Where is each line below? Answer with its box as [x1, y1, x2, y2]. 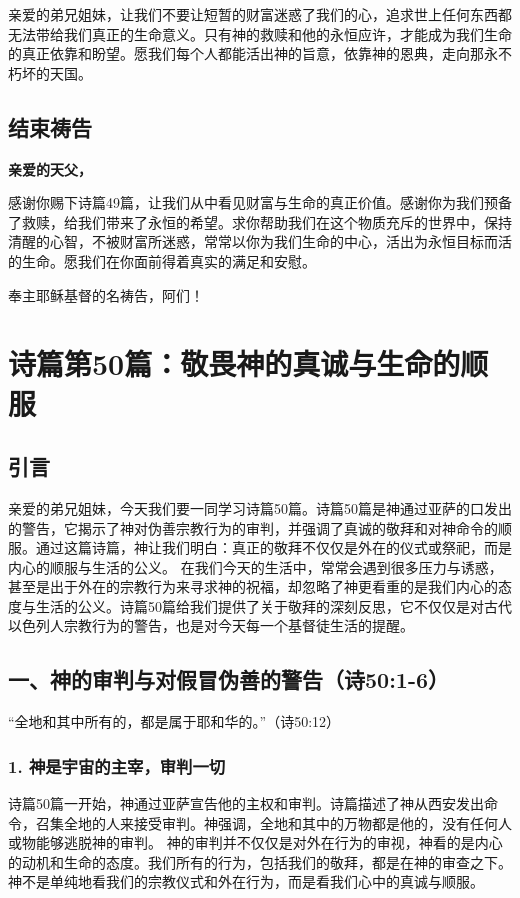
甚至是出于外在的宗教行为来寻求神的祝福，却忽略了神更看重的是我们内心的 [8, 576, 498, 597]
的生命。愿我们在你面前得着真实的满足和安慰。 [8, 250, 316, 271]
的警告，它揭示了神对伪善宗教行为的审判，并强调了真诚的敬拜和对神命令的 [8, 517, 498, 538]
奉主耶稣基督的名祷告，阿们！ [8, 284, 204, 305]
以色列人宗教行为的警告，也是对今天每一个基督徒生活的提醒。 [8, 615, 414, 636]
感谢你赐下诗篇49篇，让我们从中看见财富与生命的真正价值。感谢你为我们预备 [8, 192, 512, 213]
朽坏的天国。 [8, 62, 92, 83]
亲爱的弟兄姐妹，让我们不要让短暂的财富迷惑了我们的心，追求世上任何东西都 [8, 4, 512, 24]
